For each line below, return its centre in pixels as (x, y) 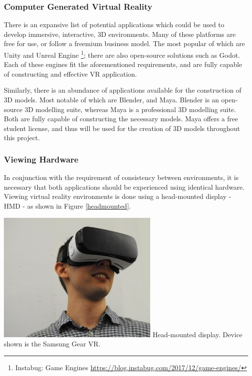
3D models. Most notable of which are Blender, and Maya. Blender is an (111, 100)
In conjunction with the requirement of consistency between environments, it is (121, 177)
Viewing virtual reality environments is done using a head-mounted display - (118, 196)
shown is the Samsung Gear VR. (52, 344)
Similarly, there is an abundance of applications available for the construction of (123, 90)
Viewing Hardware (41, 159)
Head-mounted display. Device (198, 334)
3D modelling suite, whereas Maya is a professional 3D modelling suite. (130, 109)
